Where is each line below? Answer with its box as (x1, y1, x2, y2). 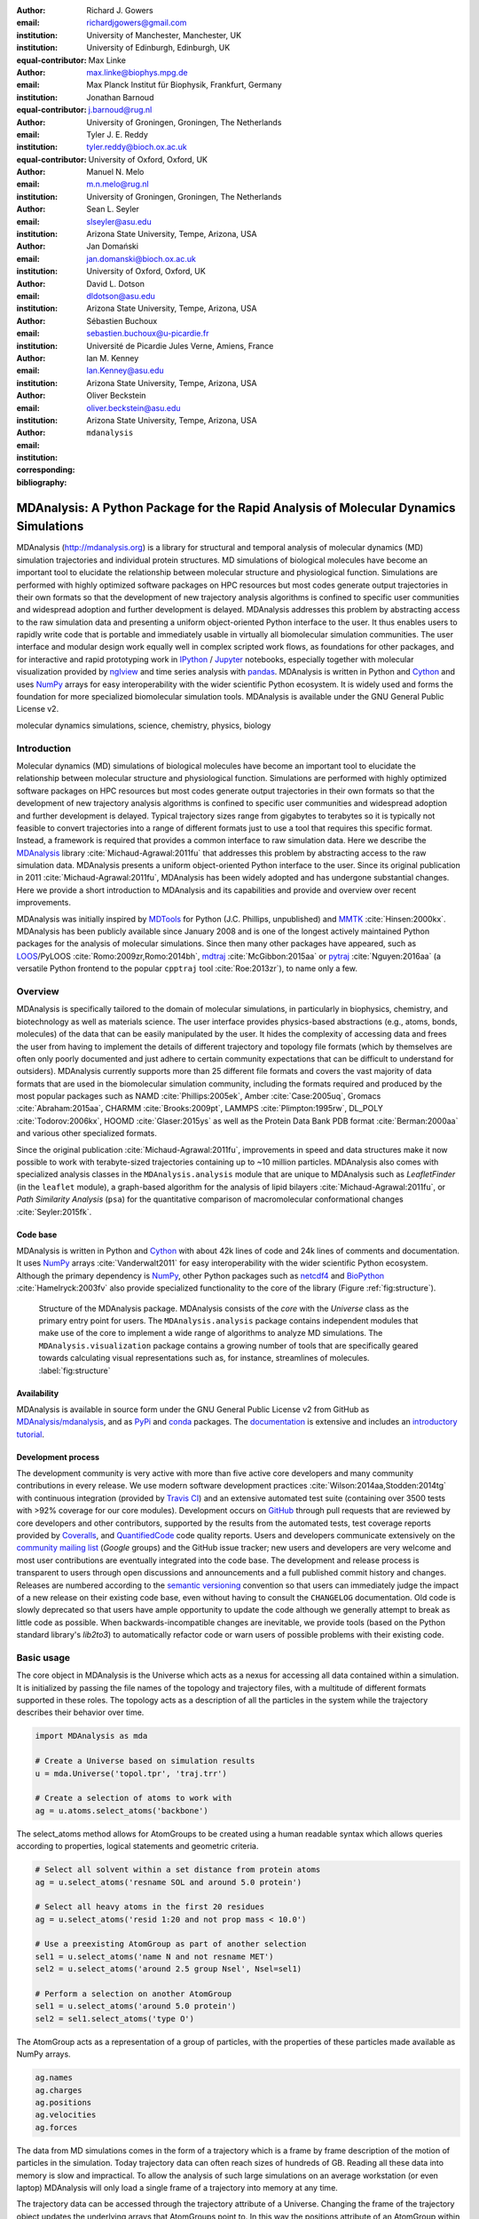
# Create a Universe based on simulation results (35, 1756, 255, 1766)
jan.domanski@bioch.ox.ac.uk (86, 253, 197, 264)
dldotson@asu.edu (86, 290, 155, 301)
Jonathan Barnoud (86, 91, 154, 102)
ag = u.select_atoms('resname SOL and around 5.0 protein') (35, 1877, 302, 1887)
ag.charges (35, 2085, 82, 2095)
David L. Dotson (86, 278, 145, 288)
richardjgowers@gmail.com (86, 18, 187, 28)
